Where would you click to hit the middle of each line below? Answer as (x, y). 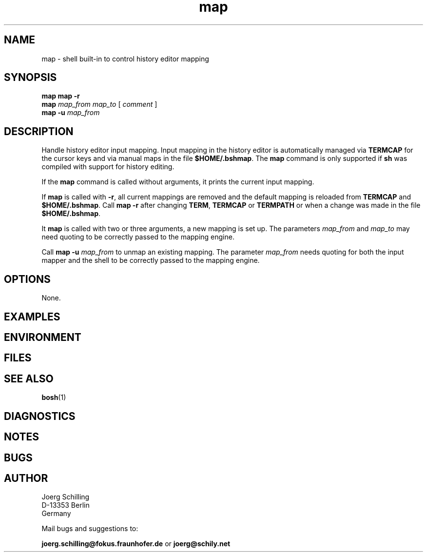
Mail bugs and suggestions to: (90, 529)
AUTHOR (26, 478)
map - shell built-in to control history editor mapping (125, 59)
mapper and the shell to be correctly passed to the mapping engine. (151, 260)
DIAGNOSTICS (40, 416)
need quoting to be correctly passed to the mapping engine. (138, 237)
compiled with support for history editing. (108, 167)
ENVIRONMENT (43, 337)
